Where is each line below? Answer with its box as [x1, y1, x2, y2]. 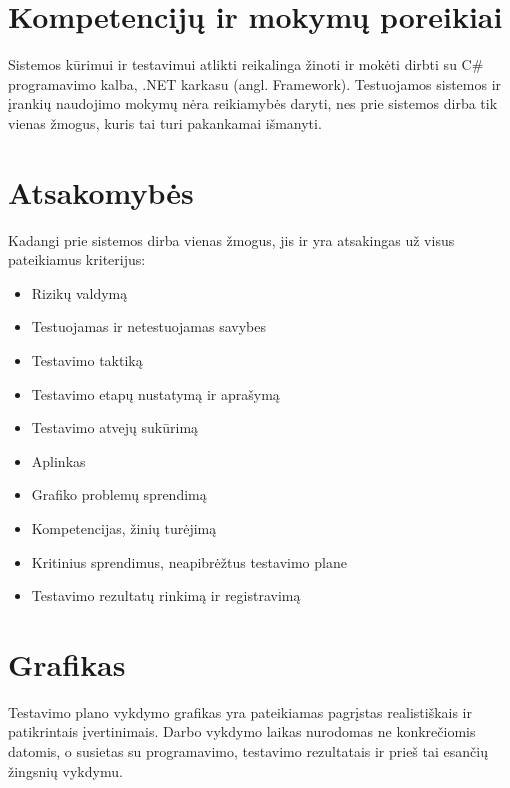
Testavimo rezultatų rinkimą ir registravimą [31, 585, 301, 606]
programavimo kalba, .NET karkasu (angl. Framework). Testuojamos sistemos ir [8, 73, 502, 94]
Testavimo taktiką [31, 350, 143, 370]
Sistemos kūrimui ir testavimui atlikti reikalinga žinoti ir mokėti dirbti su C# [8, 54, 484, 75]
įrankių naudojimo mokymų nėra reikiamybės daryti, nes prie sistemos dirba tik [8, 93, 498, 114]
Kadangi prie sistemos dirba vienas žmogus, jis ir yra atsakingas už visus [8, 229, 455, 250]
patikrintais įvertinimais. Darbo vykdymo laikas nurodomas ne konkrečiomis [8, 721, 476, 742]
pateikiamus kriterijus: [8, 249, 146, 270]
